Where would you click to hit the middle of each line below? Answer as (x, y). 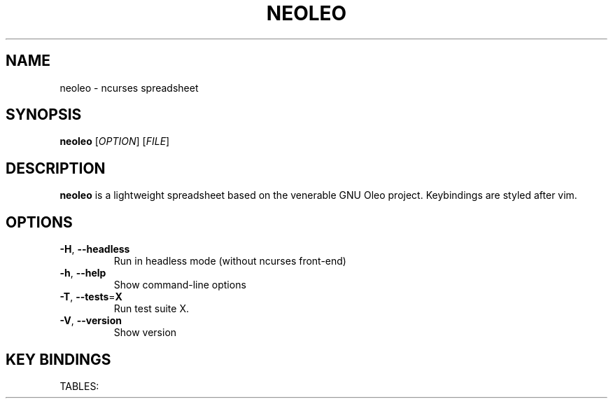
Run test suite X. (151, 309)
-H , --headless (95, 249)
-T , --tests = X (91, 297)
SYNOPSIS (44, 115)
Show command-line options (180, 285)
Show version (145, 333)
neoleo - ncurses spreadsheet (129, 88)
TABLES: (79, 386)
